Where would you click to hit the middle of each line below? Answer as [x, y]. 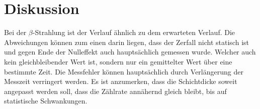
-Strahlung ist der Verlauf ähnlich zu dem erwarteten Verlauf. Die [134, 32]
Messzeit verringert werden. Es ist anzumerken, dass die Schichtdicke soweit [121, 81]
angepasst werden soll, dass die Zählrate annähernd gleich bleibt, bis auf [115, 91]
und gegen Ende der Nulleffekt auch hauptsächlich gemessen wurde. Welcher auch [130, 52]
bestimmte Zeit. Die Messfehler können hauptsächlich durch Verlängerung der [124, 71]
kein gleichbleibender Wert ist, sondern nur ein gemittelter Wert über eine [118, 61]
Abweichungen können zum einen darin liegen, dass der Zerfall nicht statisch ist [126, 42]
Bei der [15, 32]
